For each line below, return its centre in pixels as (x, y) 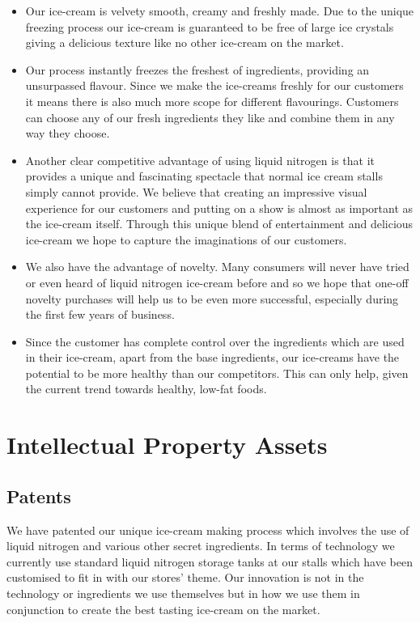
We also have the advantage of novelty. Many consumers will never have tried (217, 267)
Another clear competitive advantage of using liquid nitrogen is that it (200, 160)
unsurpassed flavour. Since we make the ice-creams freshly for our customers (214, 85)
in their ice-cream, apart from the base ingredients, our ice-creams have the (212, 357)
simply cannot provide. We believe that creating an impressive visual (196, 191)
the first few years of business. (100, 314)
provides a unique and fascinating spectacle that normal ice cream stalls (204, 176)
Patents (39, 496)
